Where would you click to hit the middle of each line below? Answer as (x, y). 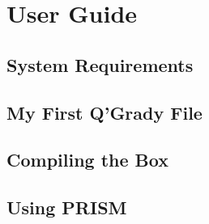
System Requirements (100, 64)
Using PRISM (67, 207)
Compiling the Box (87, 160)
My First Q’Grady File (104, 112)
